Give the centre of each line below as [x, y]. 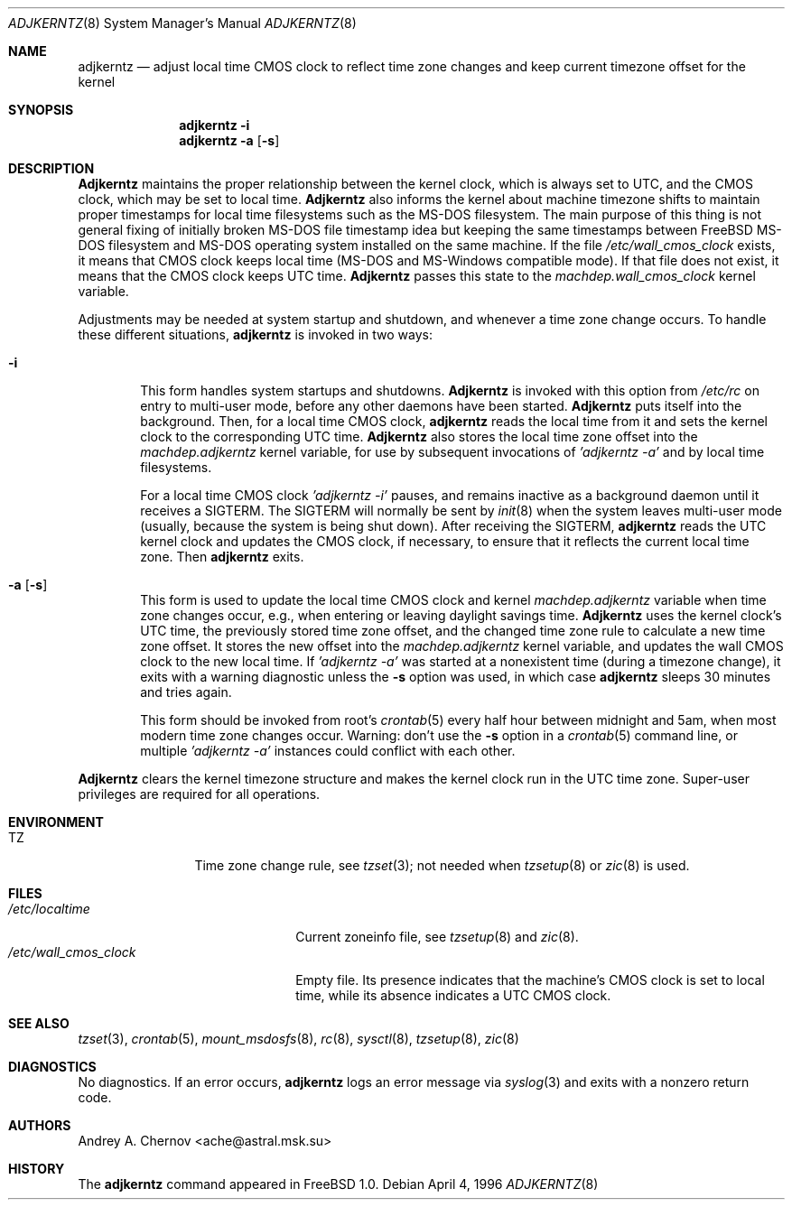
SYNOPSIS [41, 110]
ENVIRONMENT [56, 822]
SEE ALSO [39, 1023]
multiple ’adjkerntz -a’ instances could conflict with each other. [328, 751]
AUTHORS [40, 1125]
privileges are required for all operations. [199, 794]
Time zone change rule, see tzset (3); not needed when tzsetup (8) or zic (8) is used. [442, 865]
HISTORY [37, 1169]
